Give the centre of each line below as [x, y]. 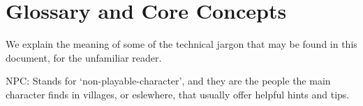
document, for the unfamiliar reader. [84, 57]
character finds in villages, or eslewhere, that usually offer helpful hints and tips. [178, 94]
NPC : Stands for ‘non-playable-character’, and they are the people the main [168, 81]
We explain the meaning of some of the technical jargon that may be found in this [181, 44]
